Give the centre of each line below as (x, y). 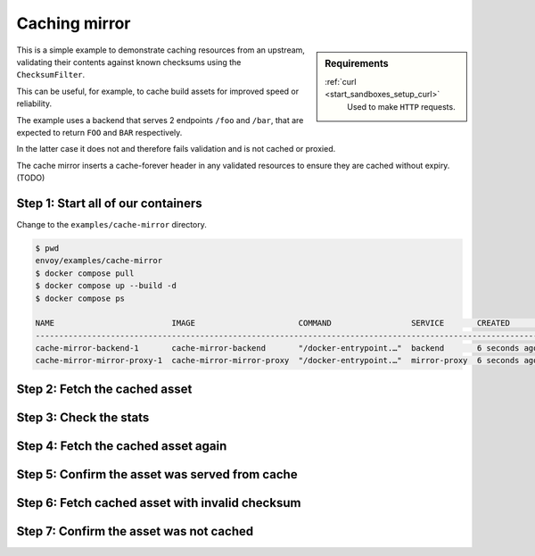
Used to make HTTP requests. (401, 106)
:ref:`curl (341, 81)
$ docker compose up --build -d (106, 286)
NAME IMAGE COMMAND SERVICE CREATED (272, 323)
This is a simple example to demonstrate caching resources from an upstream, (160, 50)
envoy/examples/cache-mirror (99, 261)
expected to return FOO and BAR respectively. (99, 132)
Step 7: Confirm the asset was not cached (135, 531)
